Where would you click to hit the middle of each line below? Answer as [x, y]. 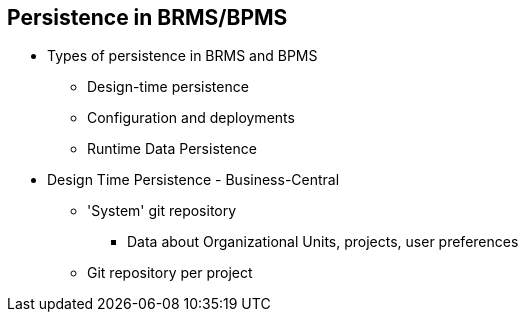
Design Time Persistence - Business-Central [193, 180]
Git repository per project [170, 273]
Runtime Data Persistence [172, 149]
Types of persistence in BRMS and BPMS [182, 56]
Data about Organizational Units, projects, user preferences [323, 242]
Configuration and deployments [191, 118]
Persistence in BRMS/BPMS [147, 17]
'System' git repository [162, 211]
